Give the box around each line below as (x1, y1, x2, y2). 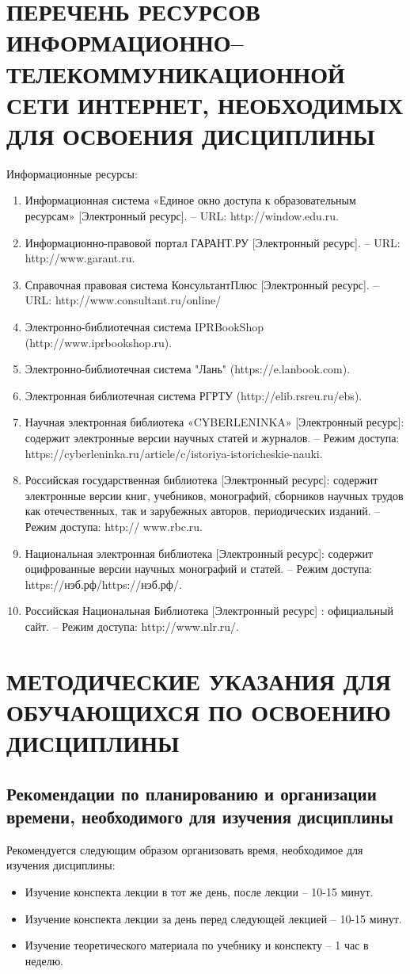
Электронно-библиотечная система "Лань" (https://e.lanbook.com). (25, 361, 351, 377)
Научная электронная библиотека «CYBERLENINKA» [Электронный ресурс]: (25, 414, 404, 430)
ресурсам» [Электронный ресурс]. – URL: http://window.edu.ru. (25, 208, 339, 224)
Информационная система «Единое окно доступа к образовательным (25, 192, 356, 208)
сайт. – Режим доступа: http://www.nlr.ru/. (25, 617, 239, 634)
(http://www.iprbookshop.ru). (25, 334, 173, 350)
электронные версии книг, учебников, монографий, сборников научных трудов (25, 487, 404, 503)
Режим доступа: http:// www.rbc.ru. (25, 518, 203, 534)
